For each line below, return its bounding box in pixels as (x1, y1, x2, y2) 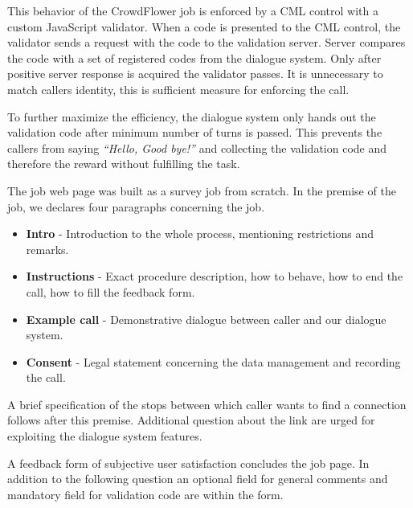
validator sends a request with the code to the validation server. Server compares (7, 34, 406, 51)
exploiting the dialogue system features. (7, 428, 202, 444)
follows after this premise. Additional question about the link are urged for (7, 412, 375, 428)
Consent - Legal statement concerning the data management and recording (26, 353, 401, 370)
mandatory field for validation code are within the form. (7, 485, 284, 502)
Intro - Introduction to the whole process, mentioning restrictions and (26, 225, 374, 242)
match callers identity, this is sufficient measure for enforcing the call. (7, 80, 350, 97)
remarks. (26, 240, 69, 257)
